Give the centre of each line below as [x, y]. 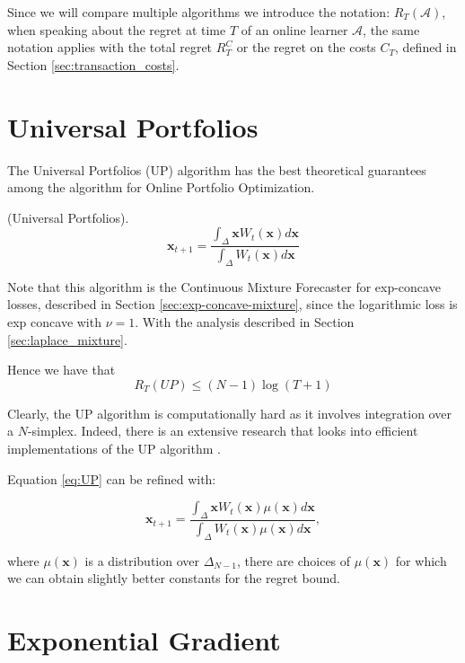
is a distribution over [142, 560]
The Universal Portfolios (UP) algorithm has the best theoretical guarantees [217, 169]
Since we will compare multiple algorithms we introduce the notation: [199, 12]
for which [421, 560]
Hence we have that [61, 370]
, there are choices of [294, 560]
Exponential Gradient [144, 639]
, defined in [426, 47]
